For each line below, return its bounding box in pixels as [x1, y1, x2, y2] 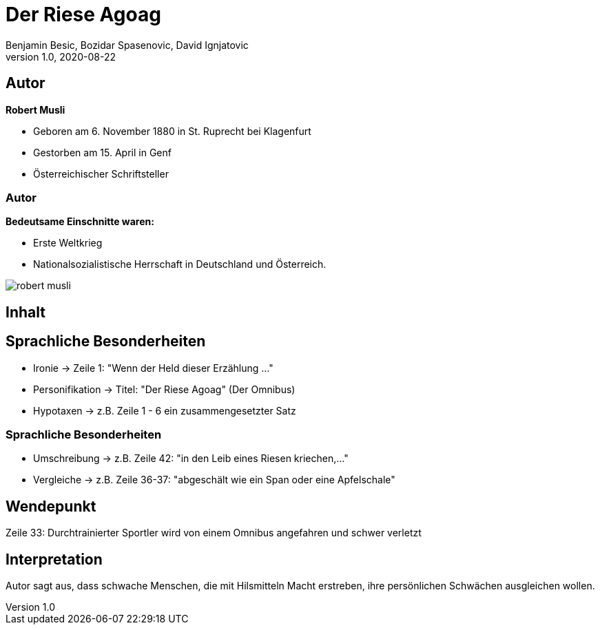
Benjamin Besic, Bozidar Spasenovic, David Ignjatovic [6, 39, 249, 51]
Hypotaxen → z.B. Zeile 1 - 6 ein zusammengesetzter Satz [33, 404, 296, 417]
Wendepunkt [6, 497, 96, 515]
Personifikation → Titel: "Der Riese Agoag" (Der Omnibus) [33, 383, 296, 395]
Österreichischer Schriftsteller [33, 167, 169, 180]
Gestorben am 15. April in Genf [33, 146, 172, 158]
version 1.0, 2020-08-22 [6, 50, 116, 63]
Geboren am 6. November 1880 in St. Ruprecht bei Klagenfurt [33, 125, 311, 137]
